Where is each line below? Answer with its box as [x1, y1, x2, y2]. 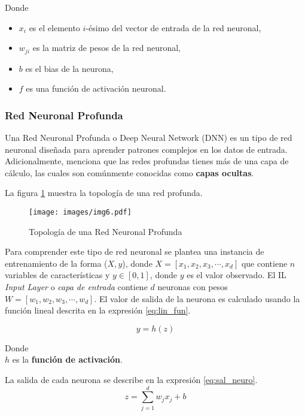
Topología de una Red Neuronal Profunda [29, 225, 182, 237]
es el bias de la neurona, [25, 62, 114, 74]
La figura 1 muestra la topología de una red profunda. [5, 186, 203, 199]
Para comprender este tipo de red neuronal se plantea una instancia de [5, 245, 264, 258]
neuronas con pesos [157, 281, 228, 293]
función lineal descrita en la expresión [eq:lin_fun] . [5, 304, 191, 316]
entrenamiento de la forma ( [5, 257, 108, 269]
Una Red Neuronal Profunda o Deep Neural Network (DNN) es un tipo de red [5, 131, 292, 144]
